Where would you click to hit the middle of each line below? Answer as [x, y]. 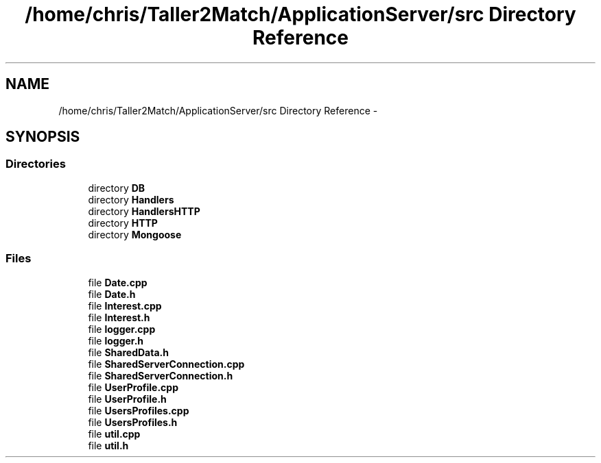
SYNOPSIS [43, 137]
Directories [36, 164]
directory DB [117, 188]
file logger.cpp [122, 329]
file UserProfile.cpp [133, 387]
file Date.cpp [118, 282]
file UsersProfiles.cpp [139, 410]
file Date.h [112, 294]
